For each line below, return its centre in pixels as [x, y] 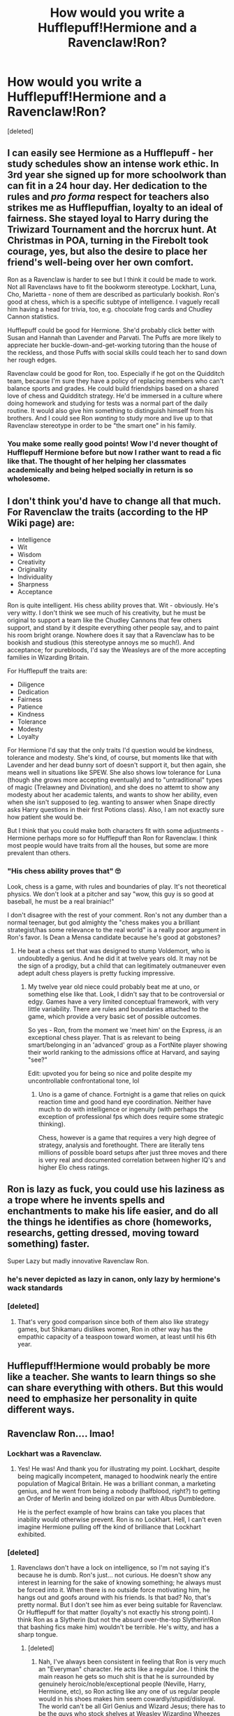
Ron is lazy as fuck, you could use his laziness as [116, 1189]
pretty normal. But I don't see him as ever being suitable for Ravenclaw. [120, 1605]
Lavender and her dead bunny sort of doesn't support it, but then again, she [117, 765]
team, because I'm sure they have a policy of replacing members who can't [116, 381]
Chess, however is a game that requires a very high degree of [127, 1137]
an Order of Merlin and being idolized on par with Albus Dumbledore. [117, 1498]
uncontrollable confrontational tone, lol [83, 1081]
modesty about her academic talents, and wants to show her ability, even [112, 795]
